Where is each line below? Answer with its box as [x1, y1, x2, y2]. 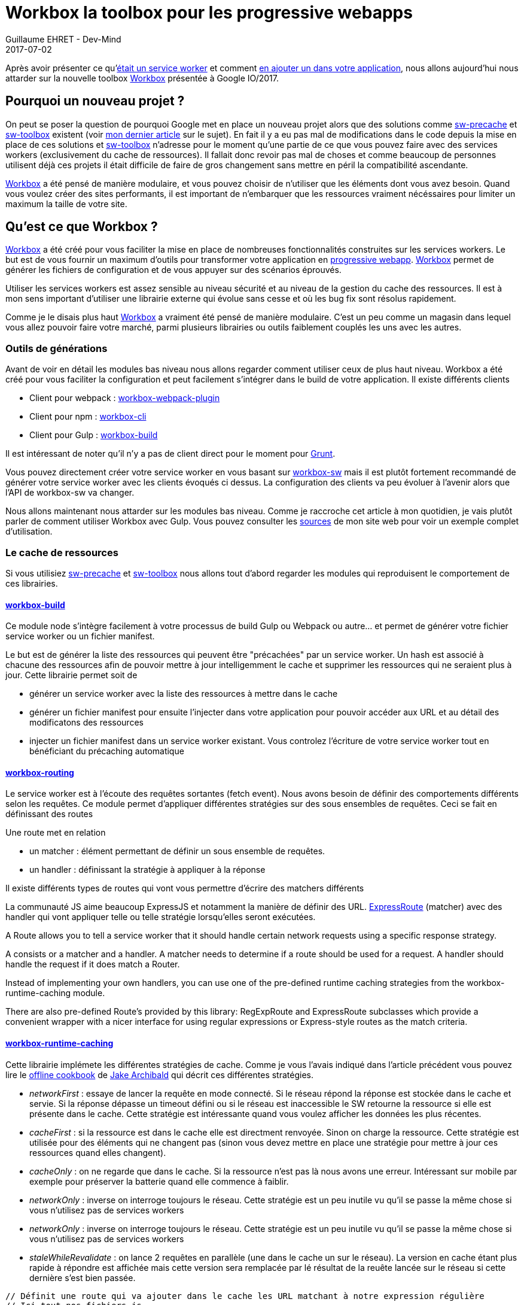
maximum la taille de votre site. [5, 198, 127, 209]
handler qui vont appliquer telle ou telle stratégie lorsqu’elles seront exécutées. [5, 912, 316, 922]
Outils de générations [5, 342, 108, 354]
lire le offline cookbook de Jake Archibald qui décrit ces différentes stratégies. [5, 1069, 313, 1080]
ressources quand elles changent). [29, 1147, 166, 1158]
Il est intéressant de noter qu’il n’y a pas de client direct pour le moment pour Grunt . [5, 448, 336, 459]
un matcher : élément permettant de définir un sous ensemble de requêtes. [29, 846, 325, 857]
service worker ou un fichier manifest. [5, 631, 155, 642]
